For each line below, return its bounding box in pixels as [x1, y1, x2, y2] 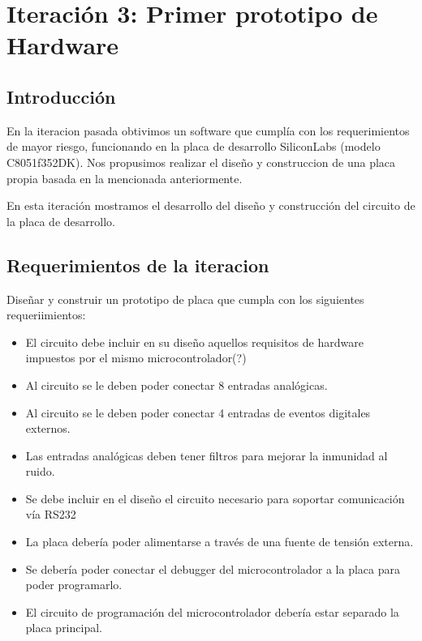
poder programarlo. [25, 576, 123, 593]
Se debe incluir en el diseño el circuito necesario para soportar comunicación [25, 489, 405, 506]
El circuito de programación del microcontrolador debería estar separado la [25, 603, 399, 620]
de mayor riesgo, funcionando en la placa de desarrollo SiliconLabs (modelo [6, 138, 381, 155]
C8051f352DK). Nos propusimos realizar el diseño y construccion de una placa [6, 153, 396, 170]
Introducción [6, 83, 116, 109]
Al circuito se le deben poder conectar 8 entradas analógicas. [25, 376, 328, 393]
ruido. [25, 463, 55, 480]
